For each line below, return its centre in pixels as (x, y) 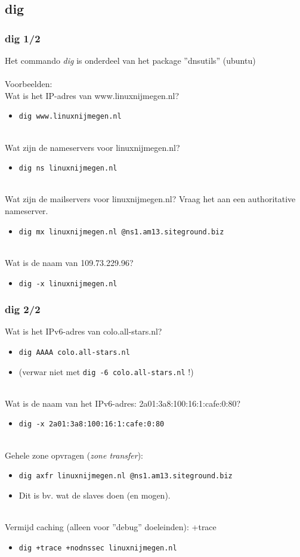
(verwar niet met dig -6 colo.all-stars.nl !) (106, 371)
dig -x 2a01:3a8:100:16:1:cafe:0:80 (92, 424)
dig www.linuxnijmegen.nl (70, 117)
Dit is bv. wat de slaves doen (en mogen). (95, 495)
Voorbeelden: (29, 84)
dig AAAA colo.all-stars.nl (74, 352)
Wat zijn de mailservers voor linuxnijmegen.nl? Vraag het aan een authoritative (150, 199)
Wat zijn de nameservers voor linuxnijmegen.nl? (92, 147)
